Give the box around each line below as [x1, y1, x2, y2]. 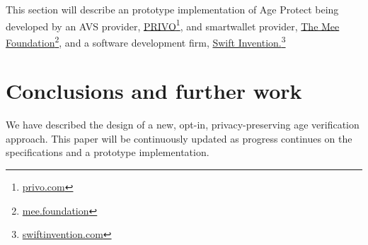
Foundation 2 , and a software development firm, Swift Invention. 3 [6, 32, 286, 49]
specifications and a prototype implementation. [6, 145, 209, 160]
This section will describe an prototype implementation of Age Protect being [6, 2, 339, 16]
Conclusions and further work [6, 76, 302, 105]
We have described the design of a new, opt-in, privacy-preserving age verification [6, 117, 360, 132]
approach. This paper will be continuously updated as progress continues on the [6, 131, 352, 145]
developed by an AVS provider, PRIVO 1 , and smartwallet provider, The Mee [6, 16, 340, 33]
